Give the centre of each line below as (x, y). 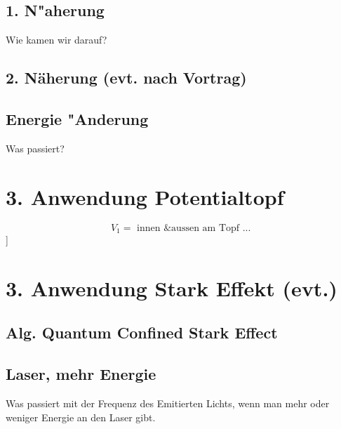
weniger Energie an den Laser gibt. (81, 417)
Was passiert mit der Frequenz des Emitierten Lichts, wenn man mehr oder (168, 403)
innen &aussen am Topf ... (194, 228)
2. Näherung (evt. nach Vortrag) (126, 78)
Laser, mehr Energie (81, 374)
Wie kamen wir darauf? (56, 40)
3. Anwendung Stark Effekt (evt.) (172, 288)
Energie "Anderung (77, 118)
